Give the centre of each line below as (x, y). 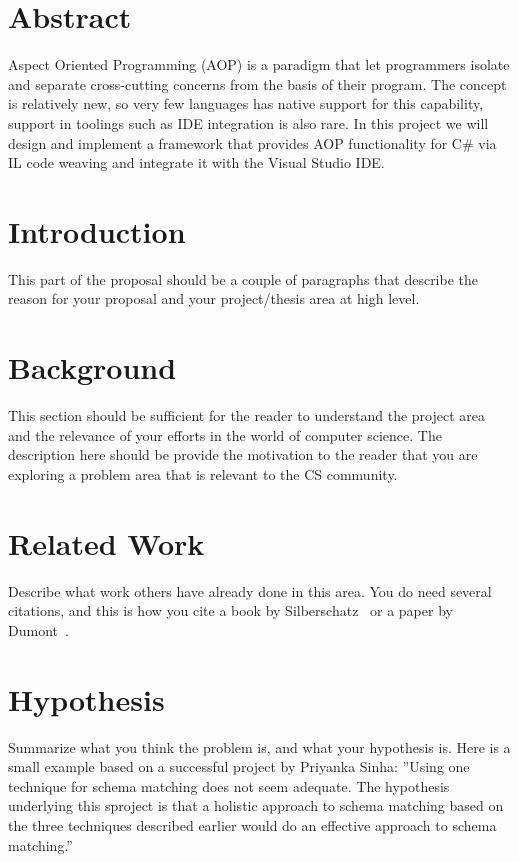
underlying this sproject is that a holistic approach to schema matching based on (256, 805)
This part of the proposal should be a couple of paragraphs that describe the (243, 278)
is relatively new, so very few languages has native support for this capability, (246, 103)
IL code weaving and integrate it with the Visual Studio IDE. (196, 162)
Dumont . (38, 629)
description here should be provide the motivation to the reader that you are (243, 454)
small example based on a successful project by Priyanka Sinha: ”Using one (239, 766)
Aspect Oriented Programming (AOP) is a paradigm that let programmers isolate (259, 64)
